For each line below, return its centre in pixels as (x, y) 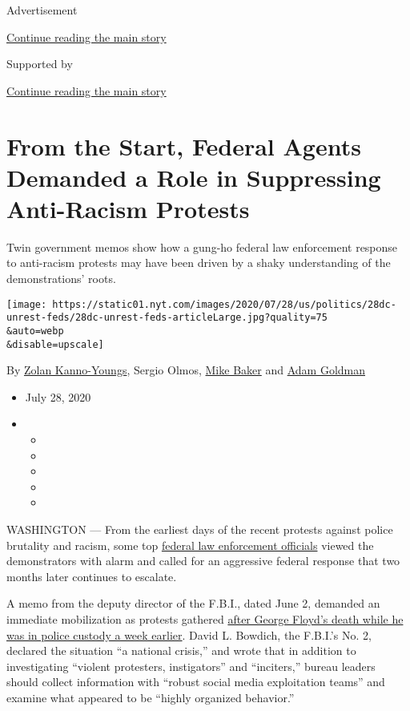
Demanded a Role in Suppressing (194, 177)
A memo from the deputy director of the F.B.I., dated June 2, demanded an (193, 603)
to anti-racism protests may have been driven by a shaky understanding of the (199, 263)
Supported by (40, 64)
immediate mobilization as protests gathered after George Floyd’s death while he (205, 619)
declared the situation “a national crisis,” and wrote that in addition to (181, 650)
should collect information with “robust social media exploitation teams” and (196, 682)
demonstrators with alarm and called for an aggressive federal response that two (203, 561)
